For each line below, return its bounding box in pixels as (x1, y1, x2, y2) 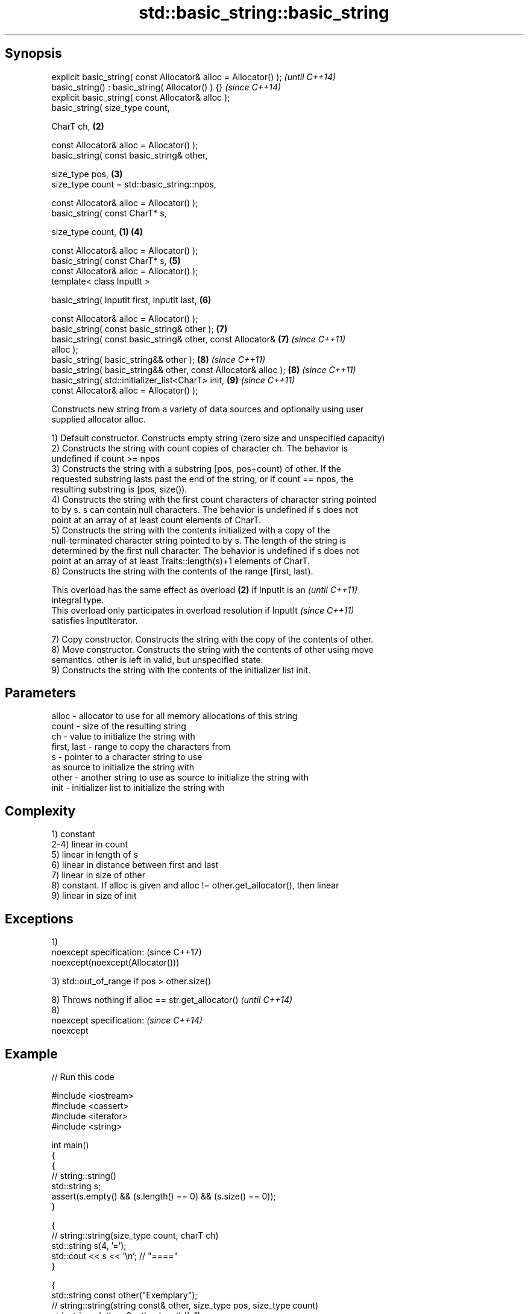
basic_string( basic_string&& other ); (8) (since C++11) (51, 354, 266, 365)
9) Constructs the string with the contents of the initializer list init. (51, 664, 311, 675)
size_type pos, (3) (51, 168, 123, 179)
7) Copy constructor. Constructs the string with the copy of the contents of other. (51, 633, 374, 644)
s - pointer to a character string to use (51, 752, 203, 762)
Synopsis (5, 46, 62, 61)
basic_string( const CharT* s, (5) (51, 255, 181, 266)
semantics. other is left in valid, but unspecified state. (51, 654, 263, 665)
